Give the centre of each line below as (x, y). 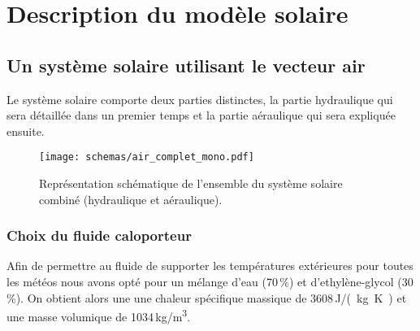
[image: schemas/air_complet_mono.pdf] (147, 157)
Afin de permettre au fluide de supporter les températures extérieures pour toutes (210, 266)
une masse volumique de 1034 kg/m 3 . (99, 315)
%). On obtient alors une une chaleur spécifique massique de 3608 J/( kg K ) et (207, 297)
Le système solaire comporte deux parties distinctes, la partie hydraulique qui (200, 99)
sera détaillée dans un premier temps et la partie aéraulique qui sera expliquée (201, 115)
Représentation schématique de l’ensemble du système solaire (191, 183)
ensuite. (26, 131)
